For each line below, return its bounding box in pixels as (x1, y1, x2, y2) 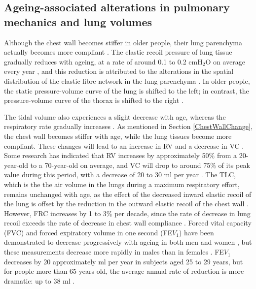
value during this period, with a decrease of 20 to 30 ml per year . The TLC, (4, 169, 236, 180)
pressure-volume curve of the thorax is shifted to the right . (4, 95, 183, 105)
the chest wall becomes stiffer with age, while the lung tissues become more (4, 130, 232, 141)
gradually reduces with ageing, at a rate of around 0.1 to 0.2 (4, 56, 186, 66)
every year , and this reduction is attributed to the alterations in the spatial (4, 66, 234, 76)
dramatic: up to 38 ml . (4, 275, 75, 286)
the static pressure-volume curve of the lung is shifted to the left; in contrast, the (4, 85, 249, 96)
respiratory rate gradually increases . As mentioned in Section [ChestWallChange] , (4, 121, 253, 131)
